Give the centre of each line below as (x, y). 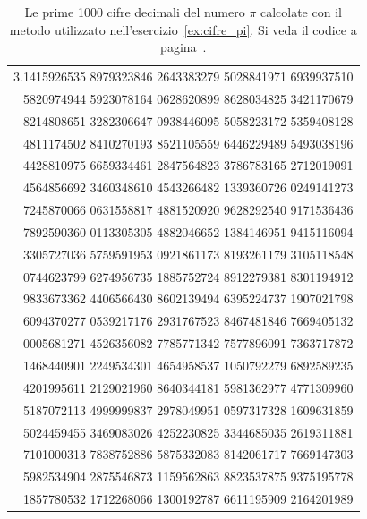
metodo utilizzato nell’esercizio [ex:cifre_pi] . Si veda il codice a (183, 29)
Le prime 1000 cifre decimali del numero (135, 12)
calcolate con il (301, 12)
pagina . (183, 47)
